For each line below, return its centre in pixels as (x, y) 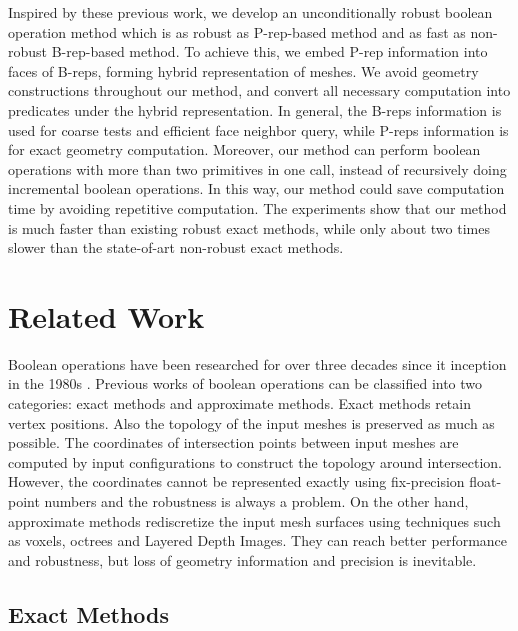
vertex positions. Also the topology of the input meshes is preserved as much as (251, 422)
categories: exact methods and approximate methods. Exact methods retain (239, 403)
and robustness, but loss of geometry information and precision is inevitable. (242, 559)
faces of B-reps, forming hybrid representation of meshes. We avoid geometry (243, 70)
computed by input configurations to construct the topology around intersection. (255, 461)
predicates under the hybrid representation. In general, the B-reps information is (255, 109)
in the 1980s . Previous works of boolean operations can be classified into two (245, 383)
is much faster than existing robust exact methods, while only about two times (249, 227)
